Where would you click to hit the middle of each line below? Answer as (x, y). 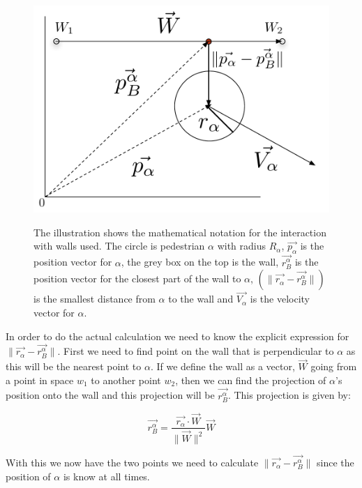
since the (335, 462)
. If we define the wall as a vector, (223, 366)
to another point (126, 380)
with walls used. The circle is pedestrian (119, 246)
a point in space (40, 380)
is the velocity (280, 299)
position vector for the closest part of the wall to (137, 279)
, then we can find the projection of (251, 380)
